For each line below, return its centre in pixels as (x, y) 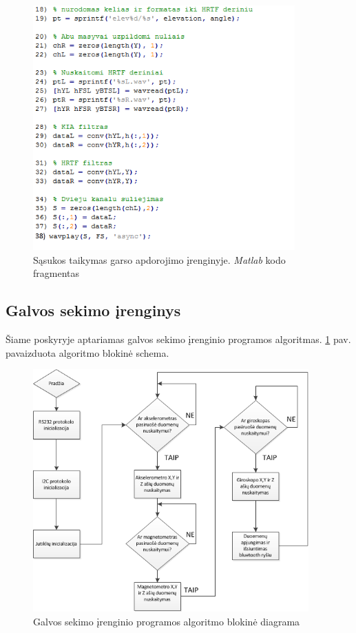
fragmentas (56, 273)
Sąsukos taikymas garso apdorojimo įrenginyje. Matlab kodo (159, 259)
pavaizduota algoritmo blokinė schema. (87, 352)
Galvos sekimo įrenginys (93, 310)
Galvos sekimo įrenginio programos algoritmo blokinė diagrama (167, 621)
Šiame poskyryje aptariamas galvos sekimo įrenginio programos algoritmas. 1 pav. (178, 339)
